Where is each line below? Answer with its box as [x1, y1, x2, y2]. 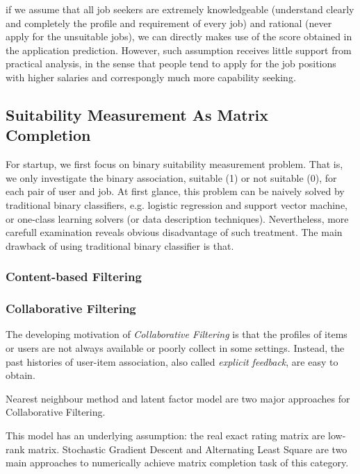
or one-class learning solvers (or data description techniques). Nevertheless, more [6, 211, 349, 226]
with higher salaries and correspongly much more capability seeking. [6, 69, 296, 84]
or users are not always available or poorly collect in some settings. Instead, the [6, 340, 345, 355]
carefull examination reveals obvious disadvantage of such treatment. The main [6, 225, 343, 239]
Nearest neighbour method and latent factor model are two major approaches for [6, 391, 350, 405]
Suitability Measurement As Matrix [6, 103, 269, 125]
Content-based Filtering [6, 268, 142, 285]
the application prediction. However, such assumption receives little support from [6, 42, 352, 57]
